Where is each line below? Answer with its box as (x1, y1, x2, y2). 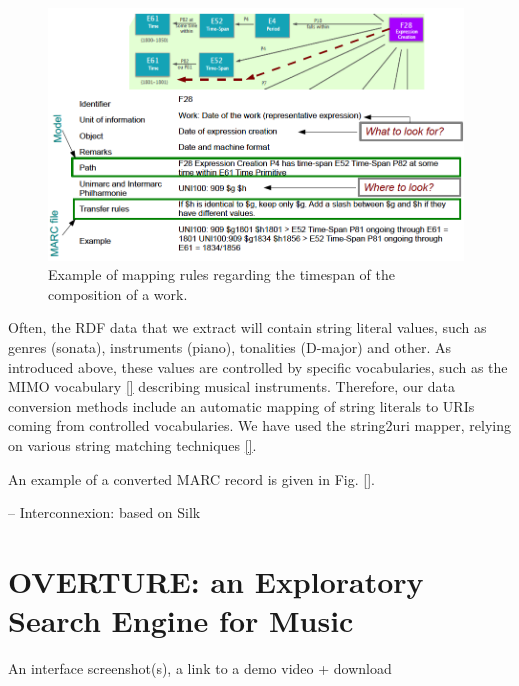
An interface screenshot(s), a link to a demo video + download (8, 658, 392, 679)
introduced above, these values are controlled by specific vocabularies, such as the (8, 356, 508, 377)
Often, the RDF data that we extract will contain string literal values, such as (8, 317, 487, 338)
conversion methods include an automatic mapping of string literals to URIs (8, 395, 475, 416)
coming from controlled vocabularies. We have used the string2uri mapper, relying (8, 415, 511, 436)
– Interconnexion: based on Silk (8, 502, 201, 523)
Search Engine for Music (8, 600, 354, 641)
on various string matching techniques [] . (8, 434, 257, 455)
